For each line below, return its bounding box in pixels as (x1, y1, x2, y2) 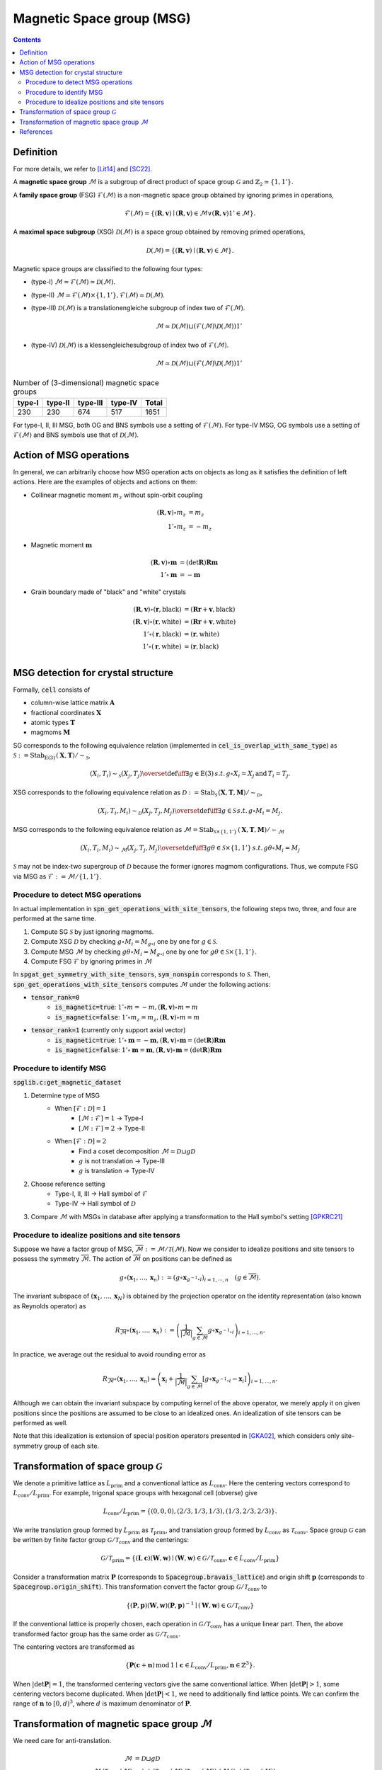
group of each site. (43, 1441, 99, 1450)
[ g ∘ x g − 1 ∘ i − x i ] (202, 1374, 247, 1384)
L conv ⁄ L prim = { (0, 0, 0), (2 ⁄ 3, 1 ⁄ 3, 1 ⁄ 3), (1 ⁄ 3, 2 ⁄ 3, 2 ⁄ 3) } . (103, 1507, 277, 1517)
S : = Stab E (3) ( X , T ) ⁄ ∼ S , (13, 751, 91, 761)
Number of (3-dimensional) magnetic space (13, 378, 159, 388)
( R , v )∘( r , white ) (132, 618, 182, 626)
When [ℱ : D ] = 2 (54, 1137, 107, 1146)
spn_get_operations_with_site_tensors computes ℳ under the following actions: (13, 980, 271, 988)
